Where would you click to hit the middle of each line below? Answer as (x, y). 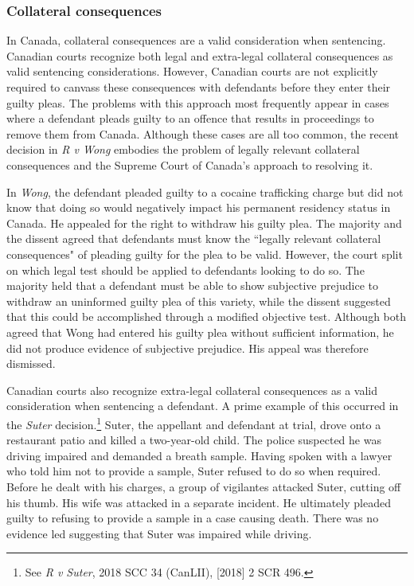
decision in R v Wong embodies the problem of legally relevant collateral (183, 149)
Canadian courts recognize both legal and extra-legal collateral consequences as (200, 55)
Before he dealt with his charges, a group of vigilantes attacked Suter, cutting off (204, 486)
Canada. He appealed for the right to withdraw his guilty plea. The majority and (204, 223)
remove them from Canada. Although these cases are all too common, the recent (203, 133)
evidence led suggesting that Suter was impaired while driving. (159, 533)
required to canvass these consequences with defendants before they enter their (199, 87)
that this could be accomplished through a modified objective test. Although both (206, 316)
